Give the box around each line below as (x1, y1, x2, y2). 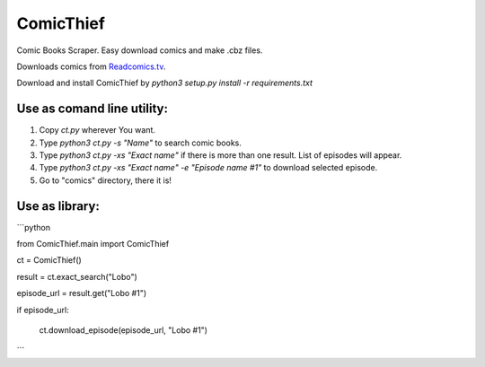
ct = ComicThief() (16, 255, 83, 266)
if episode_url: (16, 304, 69, 315)
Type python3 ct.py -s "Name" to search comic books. (39, 137, 242, 148)
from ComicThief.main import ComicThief (16, 239, 170, 249)
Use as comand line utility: (16, 101, 169, 117)
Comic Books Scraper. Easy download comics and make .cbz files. (16, 45, 263, 56)
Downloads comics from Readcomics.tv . (16, 61, 166, 72)
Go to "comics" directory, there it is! (39, 175, 172, 186)
